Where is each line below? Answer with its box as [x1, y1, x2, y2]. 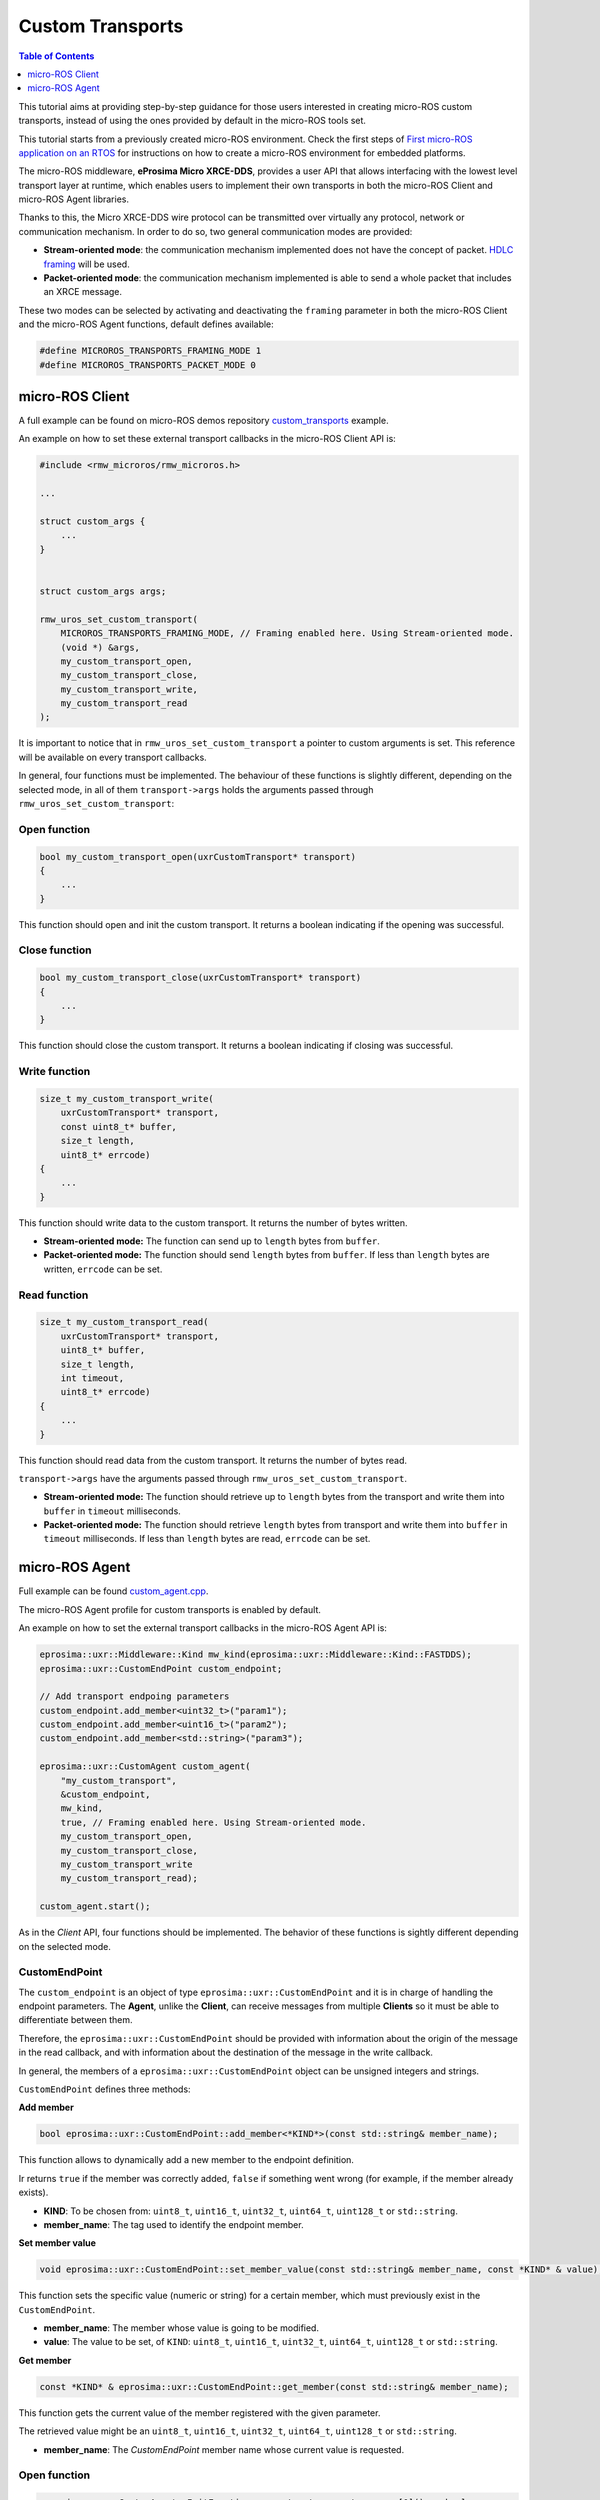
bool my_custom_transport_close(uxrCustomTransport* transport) [39, 972, 362, 984]
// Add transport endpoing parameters [39, 1691, 230, 1702]
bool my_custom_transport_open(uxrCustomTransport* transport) [39, 851, 357, 862]
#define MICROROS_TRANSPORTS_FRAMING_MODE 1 [39, 345, 262, 357]
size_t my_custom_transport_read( [39, 1316, 209, 1328]
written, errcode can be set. [43, 1263, 163, 1275]
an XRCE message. [43, 286, 123, 298]
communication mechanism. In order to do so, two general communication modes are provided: [18, 225, 413, 237]
